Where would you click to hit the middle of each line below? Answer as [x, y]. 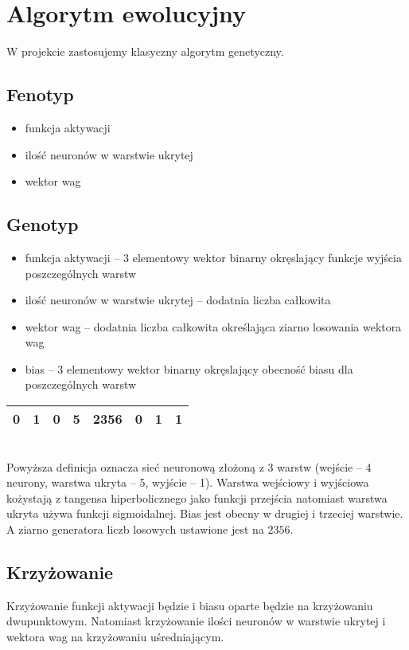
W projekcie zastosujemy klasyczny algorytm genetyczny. [145, 51]
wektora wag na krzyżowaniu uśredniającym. [115, 637]
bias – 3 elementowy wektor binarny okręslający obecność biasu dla [189, 368]
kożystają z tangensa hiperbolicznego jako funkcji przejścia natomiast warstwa [197, 497]
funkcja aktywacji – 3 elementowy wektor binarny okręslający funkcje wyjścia [213, 257]
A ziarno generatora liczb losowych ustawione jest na [135, 529]
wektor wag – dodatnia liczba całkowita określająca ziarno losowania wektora [213, 326]
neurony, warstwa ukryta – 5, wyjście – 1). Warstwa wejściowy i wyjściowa [188, 482]
